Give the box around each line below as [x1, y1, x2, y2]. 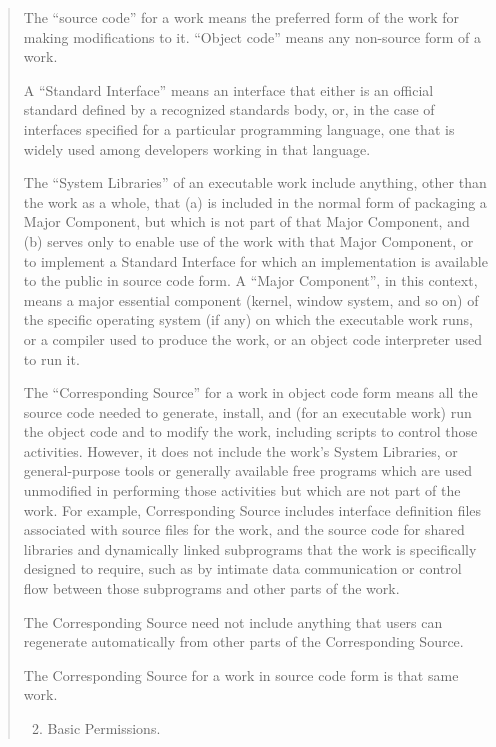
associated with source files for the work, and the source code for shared [23, 519, 465, 540]
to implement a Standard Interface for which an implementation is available [23, 250, 488, 271]
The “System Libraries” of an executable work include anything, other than [23, 172, 487, 193]
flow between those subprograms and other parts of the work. [23, 578, 400, 599]
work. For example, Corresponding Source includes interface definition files [23, 499, 482, 520]
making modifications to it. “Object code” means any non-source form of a [23, 26, 482, 47]
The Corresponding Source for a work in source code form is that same [23, 664, 459, 685]
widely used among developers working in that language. [23, 138, 371, 159]
